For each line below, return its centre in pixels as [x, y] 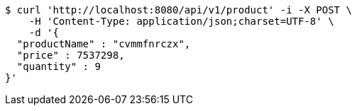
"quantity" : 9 [59, 66]
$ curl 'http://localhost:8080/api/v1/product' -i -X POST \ [178, 10]
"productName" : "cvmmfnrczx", [104, 44]
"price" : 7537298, [71, 55]
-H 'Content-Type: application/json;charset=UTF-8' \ [181, 21]
